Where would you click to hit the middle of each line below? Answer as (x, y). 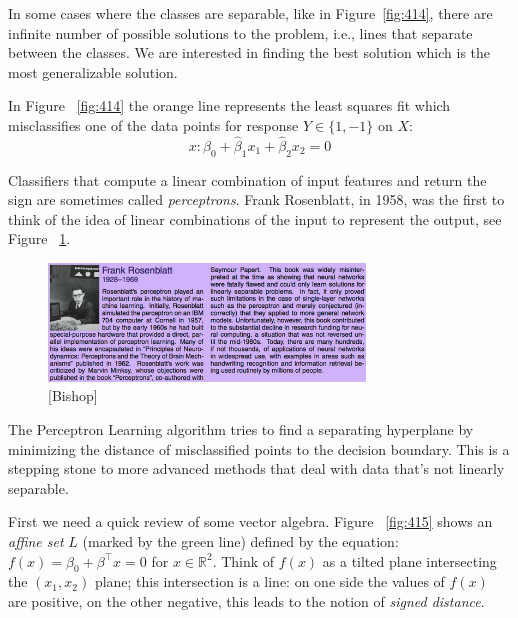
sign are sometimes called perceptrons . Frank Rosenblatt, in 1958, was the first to (256, 199)
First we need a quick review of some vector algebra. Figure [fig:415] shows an (250, 521)
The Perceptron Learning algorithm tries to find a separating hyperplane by (241, 429)
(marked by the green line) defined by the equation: (240, 541)
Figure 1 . (39, 238)
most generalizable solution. (93, 71)
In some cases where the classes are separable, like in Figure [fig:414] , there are (250, 13)
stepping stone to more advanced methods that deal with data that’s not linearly (256, 468)
